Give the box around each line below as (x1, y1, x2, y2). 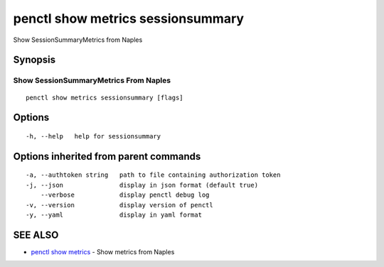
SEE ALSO (13, 229, 59, 241)
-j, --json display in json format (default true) (26, 181, 259, 189)
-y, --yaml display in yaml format (26, 210, 203, 219)
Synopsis (13, 54, 56, 66)
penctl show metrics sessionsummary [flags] (26, 93, 184, 102)
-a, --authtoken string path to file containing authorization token (26, 171, 281, 179)
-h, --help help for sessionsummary (26, 132, 161, 140)
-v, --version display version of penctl (26, 201, 213, 209)
